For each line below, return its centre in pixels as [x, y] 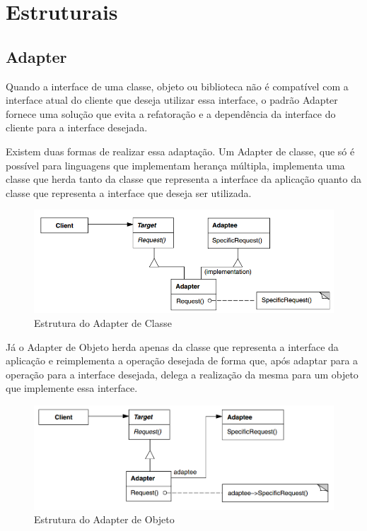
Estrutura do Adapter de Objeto [104, 519]
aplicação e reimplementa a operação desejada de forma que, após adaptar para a [182, 360]
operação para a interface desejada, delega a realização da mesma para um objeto [182, 374]
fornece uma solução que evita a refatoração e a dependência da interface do [171, 113]
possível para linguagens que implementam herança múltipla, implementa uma [175, 165]
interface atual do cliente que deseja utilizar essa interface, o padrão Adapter [172, 100]
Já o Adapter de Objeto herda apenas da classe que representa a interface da [172, 346]
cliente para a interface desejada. [77, 127]
